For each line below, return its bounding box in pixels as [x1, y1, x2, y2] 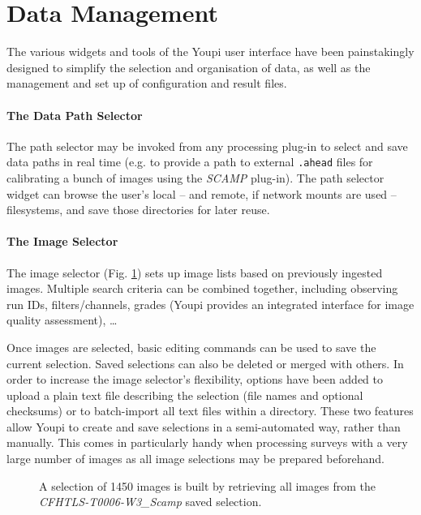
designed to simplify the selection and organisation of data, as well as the [6, 58, 371, 75]
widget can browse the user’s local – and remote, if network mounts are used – [6, 185, 397, 202]
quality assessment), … [6, 311, 118, 328]
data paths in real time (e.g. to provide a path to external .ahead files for [6, 153, 373, 170]
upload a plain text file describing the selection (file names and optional [6, 386, 363, 403]
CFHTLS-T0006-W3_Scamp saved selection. [39, 493, 262, 510]
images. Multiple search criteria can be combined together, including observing [6, 280, 398, 297]
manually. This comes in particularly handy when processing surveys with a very [6, 434, 408, 451]
